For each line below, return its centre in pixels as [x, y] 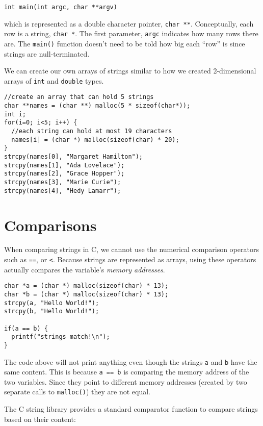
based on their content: [40, 419]
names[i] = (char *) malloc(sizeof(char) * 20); [95, 140]
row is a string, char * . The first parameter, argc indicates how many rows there [131, 33]
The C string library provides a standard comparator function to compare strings [131, 409]
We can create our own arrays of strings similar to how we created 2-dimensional [130, 71]
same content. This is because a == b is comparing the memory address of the [127, 372]
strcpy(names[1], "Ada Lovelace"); [64, 165]
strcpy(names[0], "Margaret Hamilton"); [74, 157]
